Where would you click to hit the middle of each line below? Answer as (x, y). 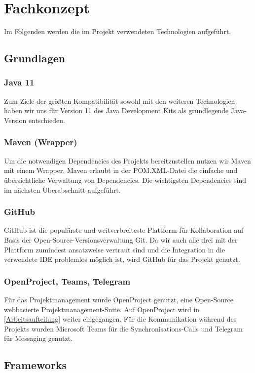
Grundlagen (35, 58)
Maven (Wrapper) (41, 142)
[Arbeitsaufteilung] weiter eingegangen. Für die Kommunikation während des (120, 319)
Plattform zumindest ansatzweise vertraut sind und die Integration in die (114, 249)
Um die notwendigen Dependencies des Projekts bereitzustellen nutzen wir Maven (127, 160)
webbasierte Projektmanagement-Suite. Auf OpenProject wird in (102, 309)
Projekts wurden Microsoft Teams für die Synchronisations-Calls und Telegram (123, 328)
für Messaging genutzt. (38, 338)
